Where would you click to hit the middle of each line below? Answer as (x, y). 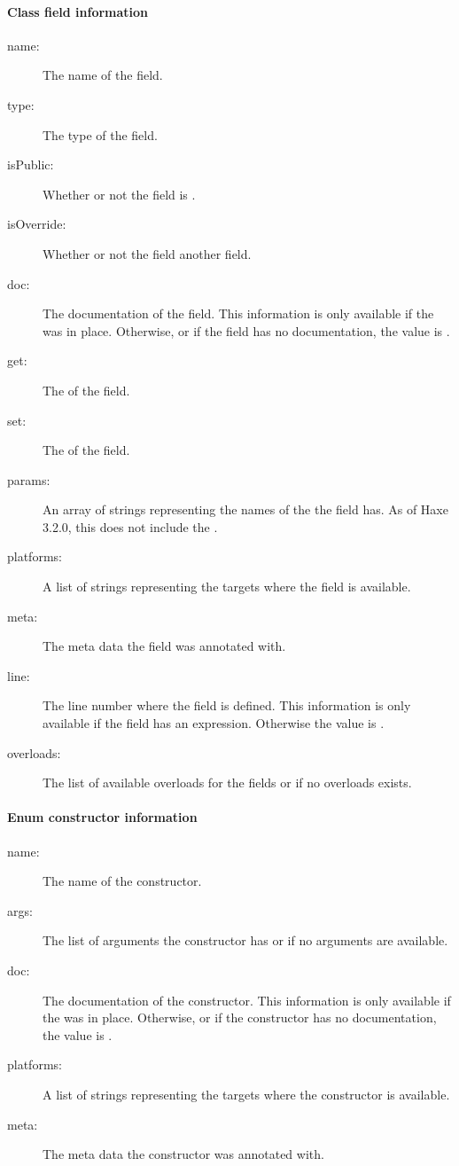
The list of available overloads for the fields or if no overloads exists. (227, 783)
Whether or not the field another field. (147, 253)
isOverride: (37, 224)
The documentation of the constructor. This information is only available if (247, 1000)
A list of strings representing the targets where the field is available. (227, 587)
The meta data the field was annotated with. (164, 646)
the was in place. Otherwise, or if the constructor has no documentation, (240, 1017)
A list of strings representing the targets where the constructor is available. (246, 1094)
